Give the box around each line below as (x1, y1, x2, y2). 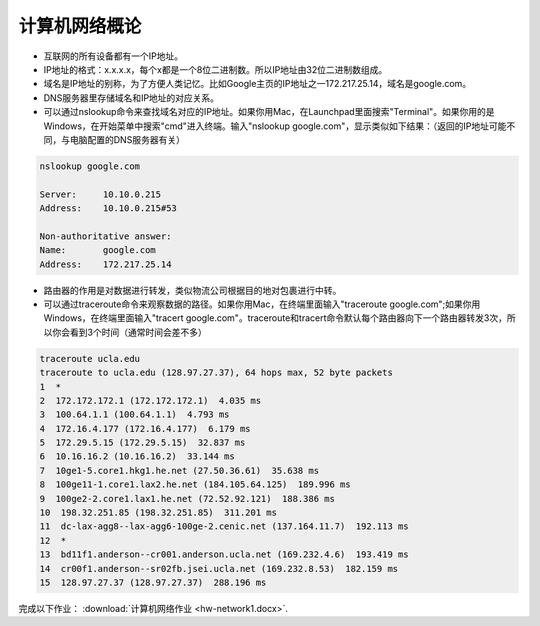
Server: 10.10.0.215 (39, 188, 162, 200)
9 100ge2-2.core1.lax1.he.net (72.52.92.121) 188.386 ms (39, 493, 335, 504)
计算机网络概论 (18, 15, 142, 37)
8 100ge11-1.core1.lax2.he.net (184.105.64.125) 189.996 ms (39, 479, 351, 490)
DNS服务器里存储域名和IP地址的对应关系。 (43, 91, 220, 104)
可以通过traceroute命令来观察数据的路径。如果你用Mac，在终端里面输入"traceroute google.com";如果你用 (43, 298, 481, 310)
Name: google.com (39, 245, 157, 256)
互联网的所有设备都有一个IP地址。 (43, 50, 184, 62)
